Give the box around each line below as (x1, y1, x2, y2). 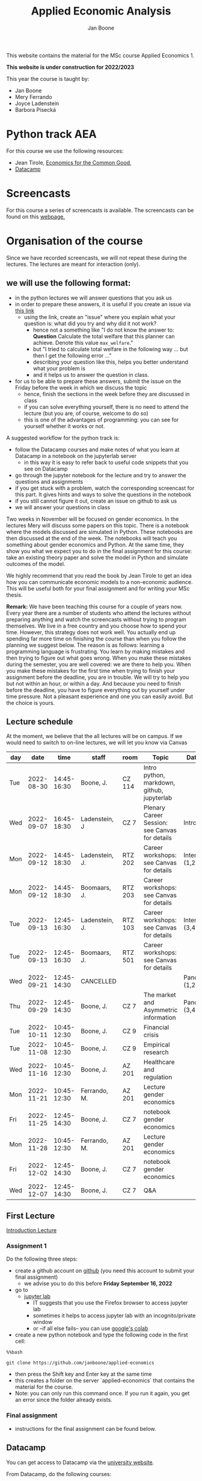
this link (14, 307, 35, 314)
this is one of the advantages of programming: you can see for (23, 416, 179, 423)
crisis (143, 1031, 159, 1039)
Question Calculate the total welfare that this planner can (32, 332, 176, 339)
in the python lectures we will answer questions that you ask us (14, 294, 173, 301)
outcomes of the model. (6, 560, 66, 567)
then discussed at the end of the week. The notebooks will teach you (6, 535, 177, 542)
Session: (143, 818, 168, 827)
